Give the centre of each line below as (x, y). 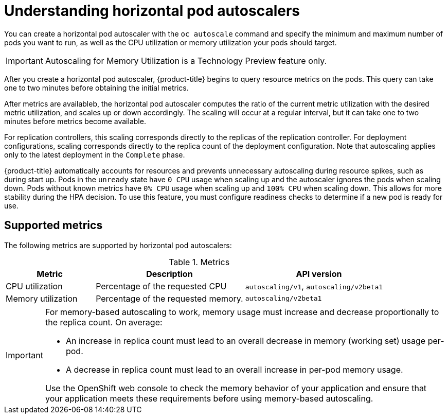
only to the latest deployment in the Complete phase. (95, 154)
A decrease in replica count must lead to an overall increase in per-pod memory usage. (234, 369)
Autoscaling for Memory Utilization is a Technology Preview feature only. (186, 60)
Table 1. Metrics (199, 262)
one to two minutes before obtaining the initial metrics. (96, 88)
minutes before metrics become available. (75, 121)
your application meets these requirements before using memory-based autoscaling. (209, 398)
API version (319, 274)
